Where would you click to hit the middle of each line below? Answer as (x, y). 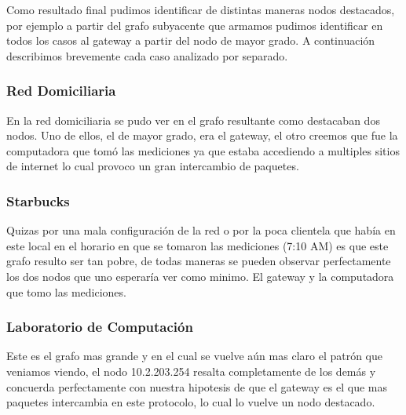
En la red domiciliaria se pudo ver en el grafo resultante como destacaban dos (193, 120)
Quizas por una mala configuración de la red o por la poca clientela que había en (201, 230)
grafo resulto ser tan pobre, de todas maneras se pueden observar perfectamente (199, 261)
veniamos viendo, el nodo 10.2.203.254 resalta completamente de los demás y (191, 371)
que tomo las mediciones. (66, 291)
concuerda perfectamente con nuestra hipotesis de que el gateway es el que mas (197, 386)
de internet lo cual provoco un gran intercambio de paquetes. (153, 166)
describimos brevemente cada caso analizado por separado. (147, 55)
